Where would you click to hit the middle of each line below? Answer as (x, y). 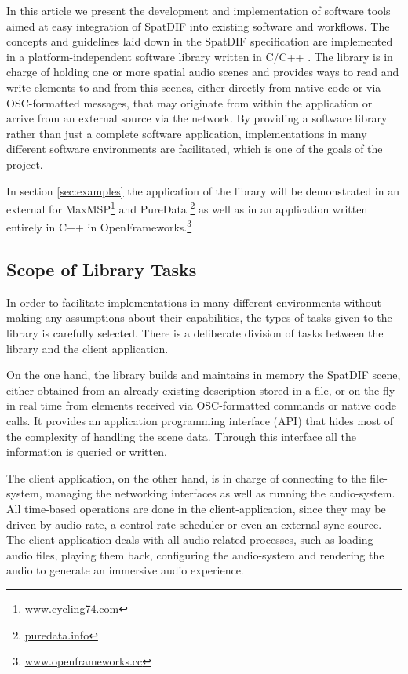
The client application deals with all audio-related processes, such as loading (190, 539)
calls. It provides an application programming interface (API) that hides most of (200, 420)
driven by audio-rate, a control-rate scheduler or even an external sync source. (194, 524)
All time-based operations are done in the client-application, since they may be (196, 508)
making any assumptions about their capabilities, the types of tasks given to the (199, 317)
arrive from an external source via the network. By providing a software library (197, 118)
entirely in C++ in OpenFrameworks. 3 (99, 226)
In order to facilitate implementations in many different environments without (194, 302)
